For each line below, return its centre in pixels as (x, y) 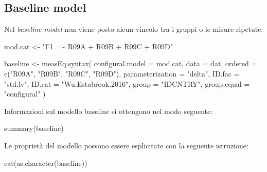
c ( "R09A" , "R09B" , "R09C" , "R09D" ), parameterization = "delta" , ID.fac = (122, 73)
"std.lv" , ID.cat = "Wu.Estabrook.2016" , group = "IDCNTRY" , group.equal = (127, 83)
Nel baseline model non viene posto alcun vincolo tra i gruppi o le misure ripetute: (134, 29)
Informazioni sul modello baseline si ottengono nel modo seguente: (109, 111)
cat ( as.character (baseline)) (46, 163)
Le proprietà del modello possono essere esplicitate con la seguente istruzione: (126, 145)
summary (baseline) (34, 128)
